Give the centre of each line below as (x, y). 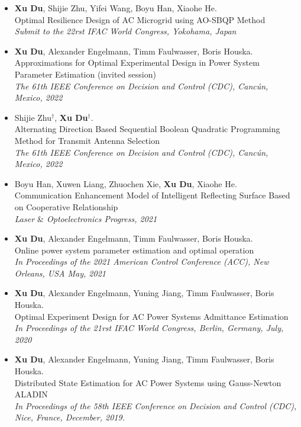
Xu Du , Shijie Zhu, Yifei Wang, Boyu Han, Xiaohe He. (116, 8)
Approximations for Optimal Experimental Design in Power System (137, 62)
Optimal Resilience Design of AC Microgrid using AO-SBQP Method (140, 19)
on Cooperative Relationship (66, 206)
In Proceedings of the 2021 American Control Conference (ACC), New (142, 261)
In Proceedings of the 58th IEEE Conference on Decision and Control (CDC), (156, 405)
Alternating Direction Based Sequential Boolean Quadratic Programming (147, 129)
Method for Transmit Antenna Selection (87, 140)
